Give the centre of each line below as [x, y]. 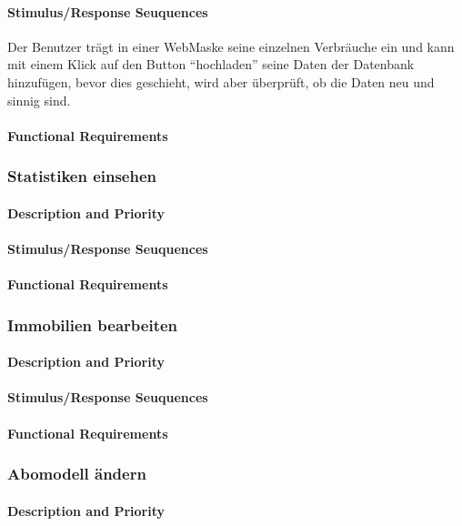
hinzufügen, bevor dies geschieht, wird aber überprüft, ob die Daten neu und [221, 81]
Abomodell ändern [77, 474]
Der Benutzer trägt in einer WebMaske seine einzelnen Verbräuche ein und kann [231, 46]
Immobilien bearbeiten [93, 324]
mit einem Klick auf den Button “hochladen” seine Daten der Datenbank [211, 64]
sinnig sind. [39, 100]
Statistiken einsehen [82, 176]
